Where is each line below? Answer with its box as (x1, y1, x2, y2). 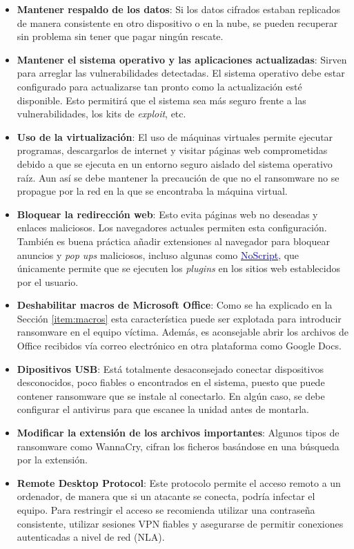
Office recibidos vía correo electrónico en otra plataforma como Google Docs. (17, 338, 342, 353)
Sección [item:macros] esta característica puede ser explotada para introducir (17, 311, 342, 325)
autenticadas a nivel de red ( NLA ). (17, 530, 165, 544)
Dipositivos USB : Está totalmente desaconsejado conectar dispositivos (17, 361, 324, 376)
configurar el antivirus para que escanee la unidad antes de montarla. (17, 402, 309, 416)
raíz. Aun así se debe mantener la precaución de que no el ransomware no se (17, 170, 340, 184)
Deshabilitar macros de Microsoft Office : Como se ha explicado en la (17, 298, 333, 312)
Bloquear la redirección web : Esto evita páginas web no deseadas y (17, 206, 318, 221)
